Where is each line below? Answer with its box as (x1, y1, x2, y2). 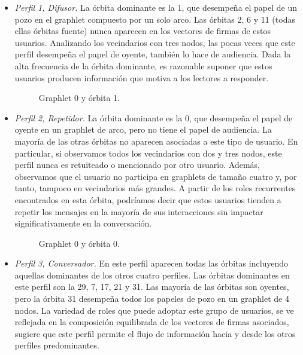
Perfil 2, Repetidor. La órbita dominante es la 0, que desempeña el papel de (14, 111, 293, 124)
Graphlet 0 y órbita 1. (38, 91, 120, 104)
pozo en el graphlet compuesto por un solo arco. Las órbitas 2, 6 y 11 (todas (14, 13, 295, 25)
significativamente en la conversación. (14, 217, 152, 229)
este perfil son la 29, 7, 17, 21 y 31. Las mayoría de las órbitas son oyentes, (14, 280, 289, 293)
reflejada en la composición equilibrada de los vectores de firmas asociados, (14, 316, 289, 328)
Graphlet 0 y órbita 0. (38, 237, 120, 249)
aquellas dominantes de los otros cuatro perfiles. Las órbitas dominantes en (14, 268, 290, 281)
